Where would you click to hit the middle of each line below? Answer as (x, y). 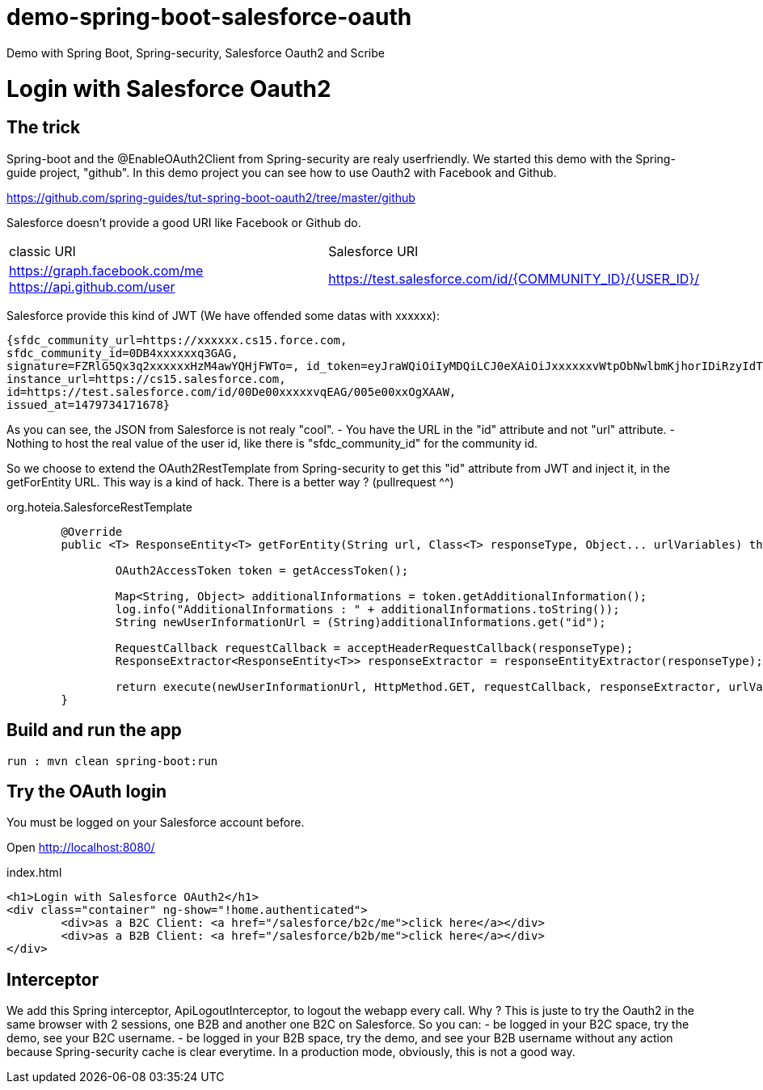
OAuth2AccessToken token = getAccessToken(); (262, 570)
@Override (92, 531)
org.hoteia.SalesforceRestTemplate (100, 507)
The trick (44, 128)
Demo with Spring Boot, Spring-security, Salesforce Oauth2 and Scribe (196, 53)
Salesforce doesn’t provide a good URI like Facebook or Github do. (184, 222)
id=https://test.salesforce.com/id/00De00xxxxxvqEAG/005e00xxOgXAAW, (232, 391)
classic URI (42, 251)
